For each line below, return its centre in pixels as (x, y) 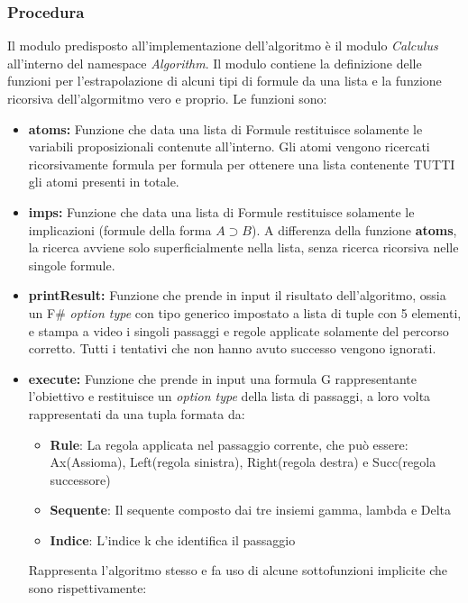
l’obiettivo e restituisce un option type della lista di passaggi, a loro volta (229, 396)
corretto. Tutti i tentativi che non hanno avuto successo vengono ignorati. (232, 348)
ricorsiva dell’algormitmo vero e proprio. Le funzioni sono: (167, 98)
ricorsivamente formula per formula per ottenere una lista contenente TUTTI (242, 164)
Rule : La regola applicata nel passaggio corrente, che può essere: (229, 444)
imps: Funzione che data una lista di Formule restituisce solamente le (221, 211)
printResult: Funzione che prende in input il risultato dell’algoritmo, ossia (237, 295)
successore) (80, 479)
